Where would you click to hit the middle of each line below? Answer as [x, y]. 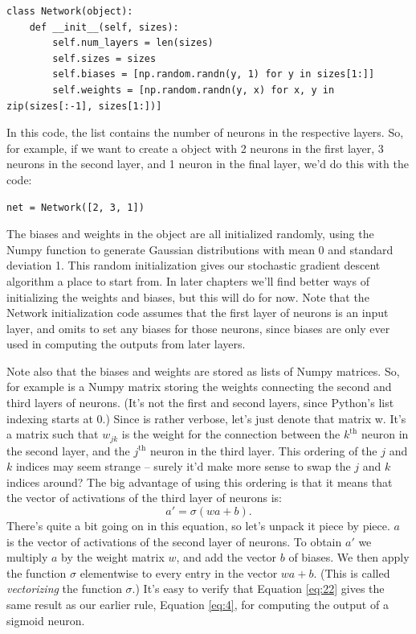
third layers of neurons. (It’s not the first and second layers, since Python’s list [200, 403]
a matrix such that [53, 434]
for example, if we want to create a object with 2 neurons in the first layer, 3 [195, 148]
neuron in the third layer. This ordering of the [263, 450]
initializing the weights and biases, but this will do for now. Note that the [188, 296]
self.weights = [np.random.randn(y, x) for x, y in [194, 90]
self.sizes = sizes [104, 58]
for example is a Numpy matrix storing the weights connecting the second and [199, 387]
